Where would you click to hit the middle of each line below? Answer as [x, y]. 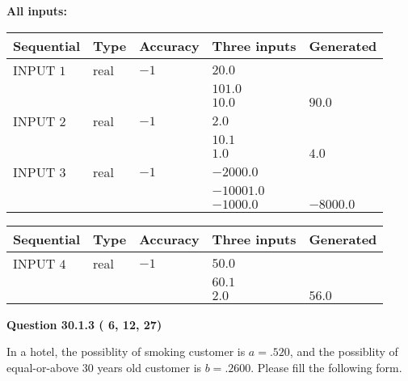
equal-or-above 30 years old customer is [104, 367]
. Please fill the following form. [326, 367]
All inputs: [37, 11]
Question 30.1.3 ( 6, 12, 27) [84, 324]
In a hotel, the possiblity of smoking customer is [126, 351]
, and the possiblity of [344, 351]
